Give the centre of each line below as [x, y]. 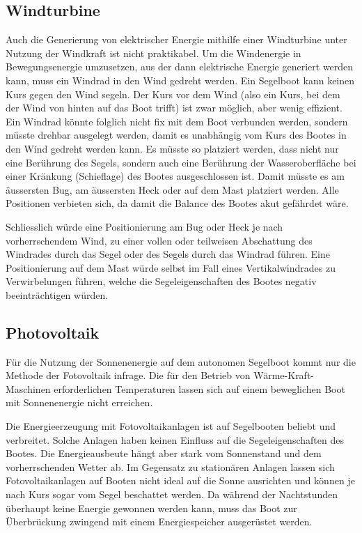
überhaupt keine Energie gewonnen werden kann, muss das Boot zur [151, 508]
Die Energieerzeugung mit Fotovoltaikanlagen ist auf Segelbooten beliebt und [171, 426]
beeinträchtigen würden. [57, 294]
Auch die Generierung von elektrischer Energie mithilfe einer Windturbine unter [176, 39]
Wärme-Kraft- [284, 375]
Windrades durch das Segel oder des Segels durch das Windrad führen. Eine [168, 254]
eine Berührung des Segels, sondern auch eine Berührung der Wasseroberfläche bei [181, 162]
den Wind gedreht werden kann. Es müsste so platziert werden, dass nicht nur [172, 148]
